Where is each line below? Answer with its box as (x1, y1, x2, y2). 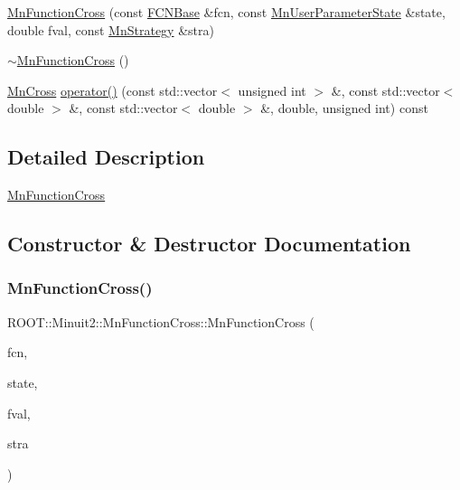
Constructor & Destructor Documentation (7, 230, 411, 258)
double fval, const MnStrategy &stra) (7, 20, 214, 39)
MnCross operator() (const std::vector (7, 80, 218, 99)
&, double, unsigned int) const (260, 99, 428, 118)
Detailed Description (7, 143, 205, 171)
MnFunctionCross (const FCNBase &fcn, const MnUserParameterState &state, (7, 3, 446, 21)
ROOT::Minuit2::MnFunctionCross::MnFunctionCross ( (7, 312, 314, 331)
